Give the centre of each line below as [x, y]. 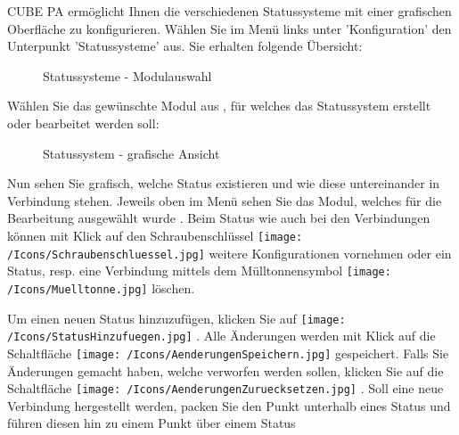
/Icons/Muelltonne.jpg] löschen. [101, 287]
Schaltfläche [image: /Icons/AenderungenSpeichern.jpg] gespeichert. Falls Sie [228, 353]
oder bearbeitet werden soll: [83, 123]
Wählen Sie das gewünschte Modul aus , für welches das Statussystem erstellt [219, 106]
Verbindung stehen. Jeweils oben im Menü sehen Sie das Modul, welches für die [225, 200]
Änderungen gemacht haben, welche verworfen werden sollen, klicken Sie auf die [225, 370]
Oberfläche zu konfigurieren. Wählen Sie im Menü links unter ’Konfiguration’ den [229, 28]
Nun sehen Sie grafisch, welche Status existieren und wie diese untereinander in [224, 183]
